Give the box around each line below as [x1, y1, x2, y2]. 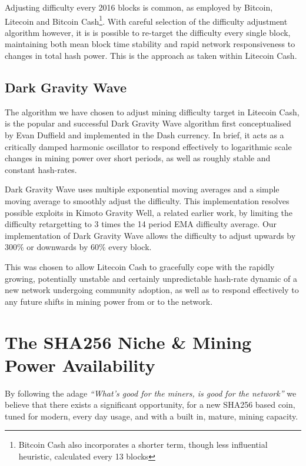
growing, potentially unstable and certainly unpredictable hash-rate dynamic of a [5, 272, 297, 284]
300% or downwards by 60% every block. [5, 241, 152, 253]
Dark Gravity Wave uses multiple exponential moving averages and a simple [5, 183, 280, 195]
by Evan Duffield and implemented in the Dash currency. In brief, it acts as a [5, 129, 284, 141]
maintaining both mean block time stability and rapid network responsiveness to [5, 38, 295, 50]
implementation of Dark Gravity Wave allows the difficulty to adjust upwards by [5, 229, 296, 241]
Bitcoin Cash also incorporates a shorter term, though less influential [18, 438, 268, 451]
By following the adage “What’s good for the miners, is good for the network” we [5, 387, 297, 399]
